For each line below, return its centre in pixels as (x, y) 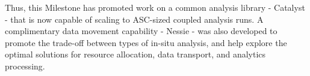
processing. (25, 66)
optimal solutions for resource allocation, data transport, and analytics (135, 54)
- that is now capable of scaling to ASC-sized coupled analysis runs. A (134, 19)
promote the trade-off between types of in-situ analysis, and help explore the (146, 42)
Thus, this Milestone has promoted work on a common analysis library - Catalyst (155, 7)
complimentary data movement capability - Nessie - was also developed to (141, 31)
